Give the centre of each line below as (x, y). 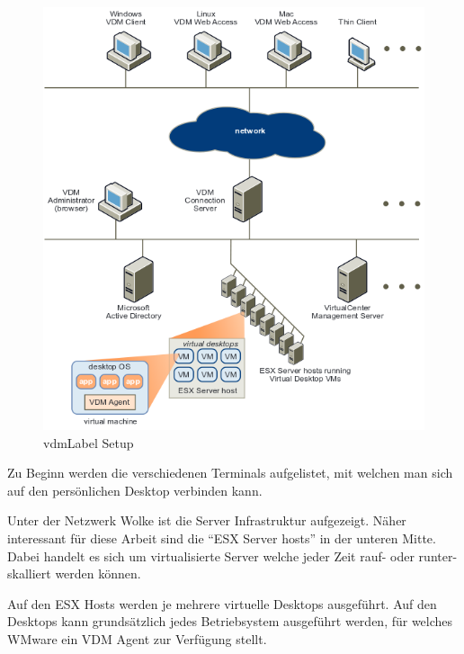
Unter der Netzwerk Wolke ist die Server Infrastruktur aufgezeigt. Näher (207, 520)
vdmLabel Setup (89, 442)
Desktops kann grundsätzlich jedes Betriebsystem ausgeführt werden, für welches (230, 621)
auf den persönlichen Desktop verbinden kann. (135, 490)
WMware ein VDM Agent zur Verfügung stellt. (137, 638)
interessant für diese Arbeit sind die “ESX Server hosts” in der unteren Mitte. (222, 538)
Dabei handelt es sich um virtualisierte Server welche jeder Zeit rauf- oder (211, 555)
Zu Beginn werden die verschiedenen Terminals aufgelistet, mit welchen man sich (230, 473)
